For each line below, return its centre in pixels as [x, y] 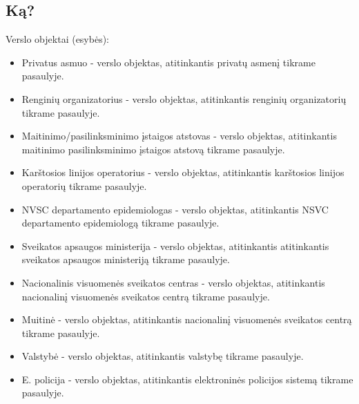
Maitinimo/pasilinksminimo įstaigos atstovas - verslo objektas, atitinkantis [179, 136]
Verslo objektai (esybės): [57, 39]
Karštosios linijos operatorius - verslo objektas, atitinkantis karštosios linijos [183, 172]
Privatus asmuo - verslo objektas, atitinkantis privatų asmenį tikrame [168, 62]
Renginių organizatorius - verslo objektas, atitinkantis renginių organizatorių [184, 98]
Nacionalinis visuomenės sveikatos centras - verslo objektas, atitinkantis [173, 282]
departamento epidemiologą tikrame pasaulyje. [120, 223]
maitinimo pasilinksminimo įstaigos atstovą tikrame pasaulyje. [153, 149]
